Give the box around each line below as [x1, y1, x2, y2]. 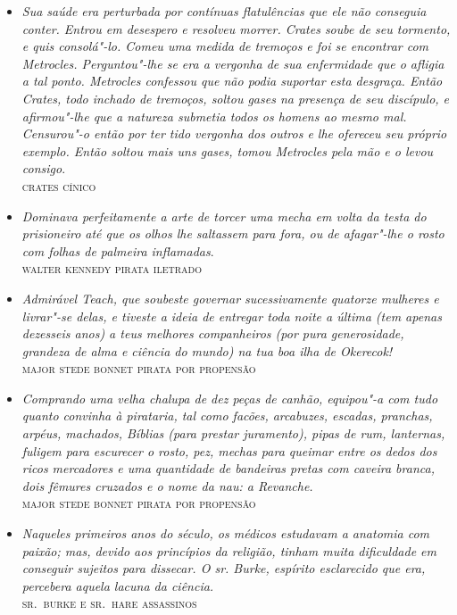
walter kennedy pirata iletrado [21, 259, 203, 278]
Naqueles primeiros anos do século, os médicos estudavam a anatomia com [21, 524, 430, 543]
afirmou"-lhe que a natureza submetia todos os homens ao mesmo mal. [21, 106, 407, 125]
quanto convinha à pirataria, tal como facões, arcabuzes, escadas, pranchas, [21, 406, 433, 425]
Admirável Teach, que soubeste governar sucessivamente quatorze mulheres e [21, 288, 439, 307]
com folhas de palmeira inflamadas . [21, 241, 214, 260]
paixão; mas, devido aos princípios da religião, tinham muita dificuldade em [21, 541, 436, 560]
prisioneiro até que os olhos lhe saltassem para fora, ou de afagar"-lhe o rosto [21, 224, 445, 243]
